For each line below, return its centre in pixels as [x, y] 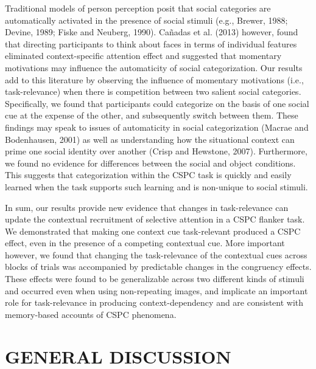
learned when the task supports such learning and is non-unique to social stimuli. [156, 186]
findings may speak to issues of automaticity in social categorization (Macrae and [157, 127]
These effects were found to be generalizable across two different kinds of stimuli [155, 279]
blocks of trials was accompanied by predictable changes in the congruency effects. [158, 267]
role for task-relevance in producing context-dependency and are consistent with [154, 302]
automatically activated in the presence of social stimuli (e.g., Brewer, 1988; [146, 20]
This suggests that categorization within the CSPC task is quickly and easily [148, 175]
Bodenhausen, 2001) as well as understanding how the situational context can [150, 139]
